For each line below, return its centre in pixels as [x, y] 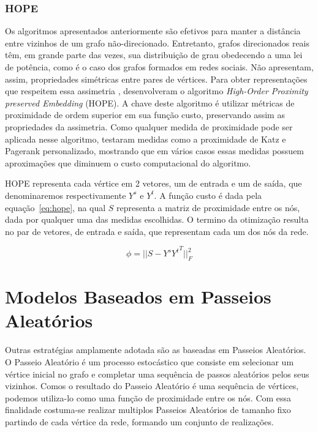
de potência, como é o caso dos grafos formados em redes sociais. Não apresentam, [159, 67]
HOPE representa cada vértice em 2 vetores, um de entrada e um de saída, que [153, 183]
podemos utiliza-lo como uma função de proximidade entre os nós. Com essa [148, 397]
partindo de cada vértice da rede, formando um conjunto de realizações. [139, 421]
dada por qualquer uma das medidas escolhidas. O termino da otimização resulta [157, 219]
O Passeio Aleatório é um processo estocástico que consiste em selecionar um [150, 362]
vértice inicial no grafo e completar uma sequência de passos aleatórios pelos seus [157, 374]
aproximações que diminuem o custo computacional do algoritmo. [128, 162]
